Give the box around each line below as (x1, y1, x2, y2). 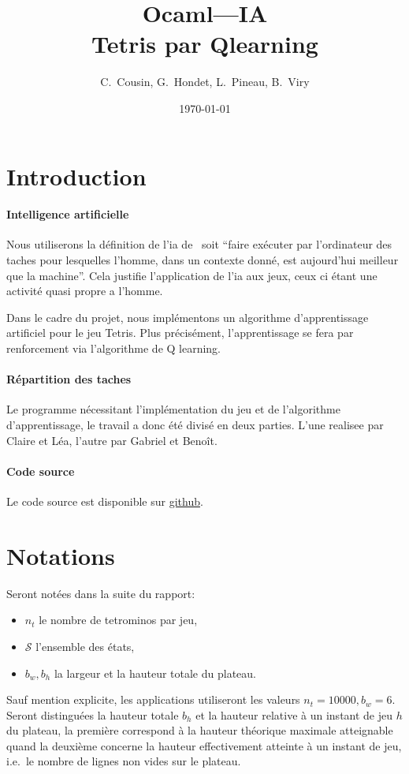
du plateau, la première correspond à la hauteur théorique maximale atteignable (6, 722, 393, 738)
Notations (6, 539, 115, 571)
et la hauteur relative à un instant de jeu (195, 706, 393, 723)
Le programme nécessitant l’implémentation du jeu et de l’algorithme (6, 401, 340, 417)
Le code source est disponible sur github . (6, 493, 203, 510)
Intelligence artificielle (6, 206, 129, 222)
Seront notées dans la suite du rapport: (6, 585, 195, 601)
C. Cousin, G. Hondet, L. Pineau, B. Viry (100, 73, 310, 90)
